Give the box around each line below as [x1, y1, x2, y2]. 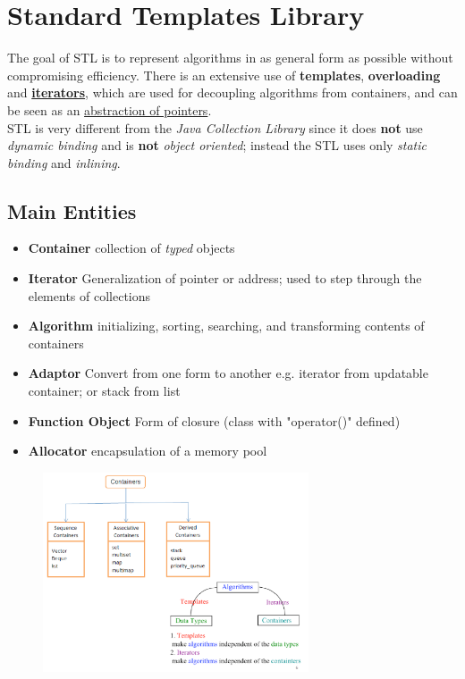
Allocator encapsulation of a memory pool [28, 441, 267, 460]
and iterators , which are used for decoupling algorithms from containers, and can [7, 83, 458, 102]
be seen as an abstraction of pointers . [7, 100, 212, 119]
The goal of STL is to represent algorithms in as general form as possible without [7, 48, 453, 67]
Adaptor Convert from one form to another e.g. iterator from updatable [28, 364, 428, 382]
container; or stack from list [28, 381, 181, 400]
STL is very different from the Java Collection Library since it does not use [7, 118, 423, 137]
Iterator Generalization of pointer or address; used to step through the [28, 269, 422, 288]
